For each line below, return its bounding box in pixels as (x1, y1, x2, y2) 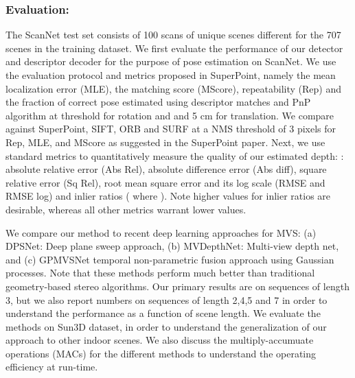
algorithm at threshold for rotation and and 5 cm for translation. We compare (5, 108, 334, 122)
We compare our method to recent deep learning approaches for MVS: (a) (5, 225, 317, 239)
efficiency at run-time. (5, 359, 98, 374)
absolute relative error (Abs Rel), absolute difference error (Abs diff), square (5, 162, 327, 176)
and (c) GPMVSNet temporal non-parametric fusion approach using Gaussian (5, 252, 334, 266)
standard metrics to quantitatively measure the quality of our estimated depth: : (5, 148, 344, 163)
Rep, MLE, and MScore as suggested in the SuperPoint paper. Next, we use (5, 134, 325, 149)
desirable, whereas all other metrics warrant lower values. (5, 202, 247, 216)
